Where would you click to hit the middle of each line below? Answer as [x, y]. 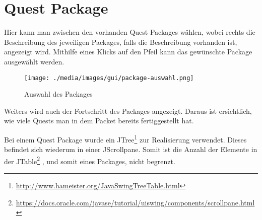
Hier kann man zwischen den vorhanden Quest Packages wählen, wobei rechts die [130, 32]
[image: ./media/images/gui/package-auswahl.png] [109, 78]
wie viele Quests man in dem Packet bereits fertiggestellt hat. [99, 121]
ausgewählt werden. [34, 61]
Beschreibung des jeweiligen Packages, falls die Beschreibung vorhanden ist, [121, 42]
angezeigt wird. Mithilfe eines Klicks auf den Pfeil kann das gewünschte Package [128, 52]
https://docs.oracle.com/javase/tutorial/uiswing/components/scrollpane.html [135, 202]
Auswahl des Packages [58, 94]
